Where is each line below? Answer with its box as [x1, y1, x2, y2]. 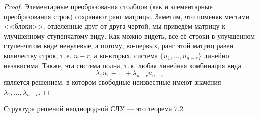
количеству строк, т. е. [4, 50, 72, 60]
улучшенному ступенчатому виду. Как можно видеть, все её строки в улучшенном [4, 30, 255, 41]
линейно [204, 50, 229, 60]
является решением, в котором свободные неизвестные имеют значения [4, 76, 221, 87]
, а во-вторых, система [89, 50, 158, 60]
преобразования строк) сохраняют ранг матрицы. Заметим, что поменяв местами [4, 11, 250, 21]
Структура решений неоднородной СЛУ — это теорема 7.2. [4, 103, 185, 114]
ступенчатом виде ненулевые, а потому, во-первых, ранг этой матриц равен [4, 40, 234, 51]
